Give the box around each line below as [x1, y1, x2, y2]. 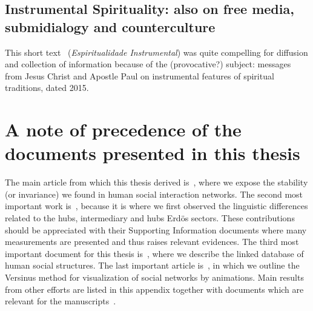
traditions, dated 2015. [5, 81, 89, 94]
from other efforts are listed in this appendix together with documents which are [5, 283, 304, 295]
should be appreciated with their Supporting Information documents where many [5, 223, 307, 236]
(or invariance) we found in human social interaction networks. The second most [5, 187, 303, 200]
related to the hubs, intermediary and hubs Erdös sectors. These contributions [5, 212, 295, 224]
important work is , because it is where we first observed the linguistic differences [5, 199, 308, 212]
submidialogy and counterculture [5, 17, 216, 36]
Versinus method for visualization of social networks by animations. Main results [5, 271, 304, 284]
